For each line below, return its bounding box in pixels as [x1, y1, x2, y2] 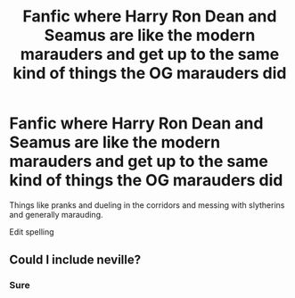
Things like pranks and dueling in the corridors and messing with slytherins [9, 199, 285, 211]
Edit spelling [9, 226, 55, 237]
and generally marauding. [9, 209, 103, 219]
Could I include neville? [9, 252, 141, 268]
